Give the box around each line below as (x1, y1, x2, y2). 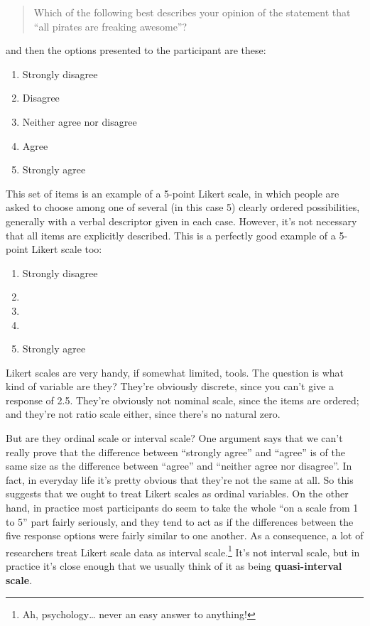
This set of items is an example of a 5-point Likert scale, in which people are (6, 185, 339, 200)
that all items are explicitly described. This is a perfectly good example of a (6, 227, 336, 242)
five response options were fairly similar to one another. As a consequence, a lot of (6, 528, 364, 543)
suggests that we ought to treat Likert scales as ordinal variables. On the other (6, 486, 349, 501)
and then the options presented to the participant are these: (6, 43, 266, 58)
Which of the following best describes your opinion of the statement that (33, 5, 351, 19)
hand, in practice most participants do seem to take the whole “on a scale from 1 (6, 500, 359, 515)
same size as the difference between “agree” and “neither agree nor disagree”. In (6, 458, 352, 473)
